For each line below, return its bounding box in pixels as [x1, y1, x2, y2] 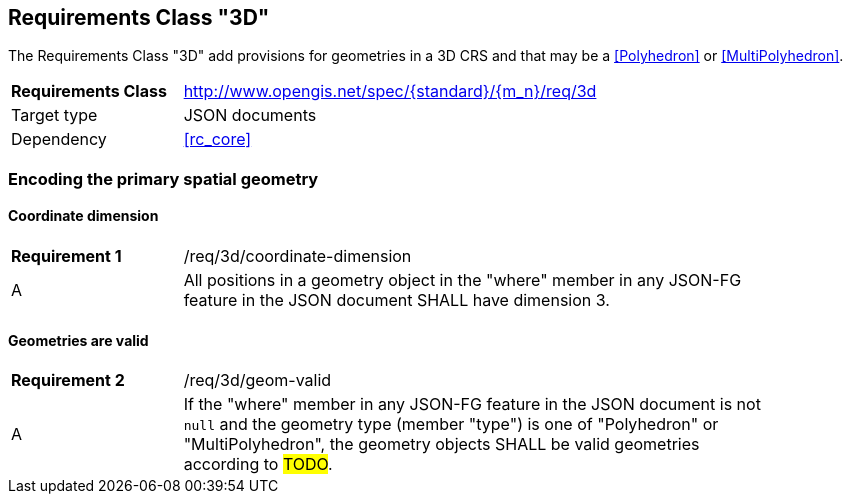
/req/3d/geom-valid [183, 370, 332, 391]
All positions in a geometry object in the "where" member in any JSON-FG [183, 270, 742, 291]
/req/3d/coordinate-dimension [183, 246, 412, 267]
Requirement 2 [11, 370, 125, 391]
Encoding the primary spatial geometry [8, 168, 319, 189]
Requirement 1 [11, 246, 122, 267]
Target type [11, 105, 98, 126]
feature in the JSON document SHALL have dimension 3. [183, 290, 610, 311]
